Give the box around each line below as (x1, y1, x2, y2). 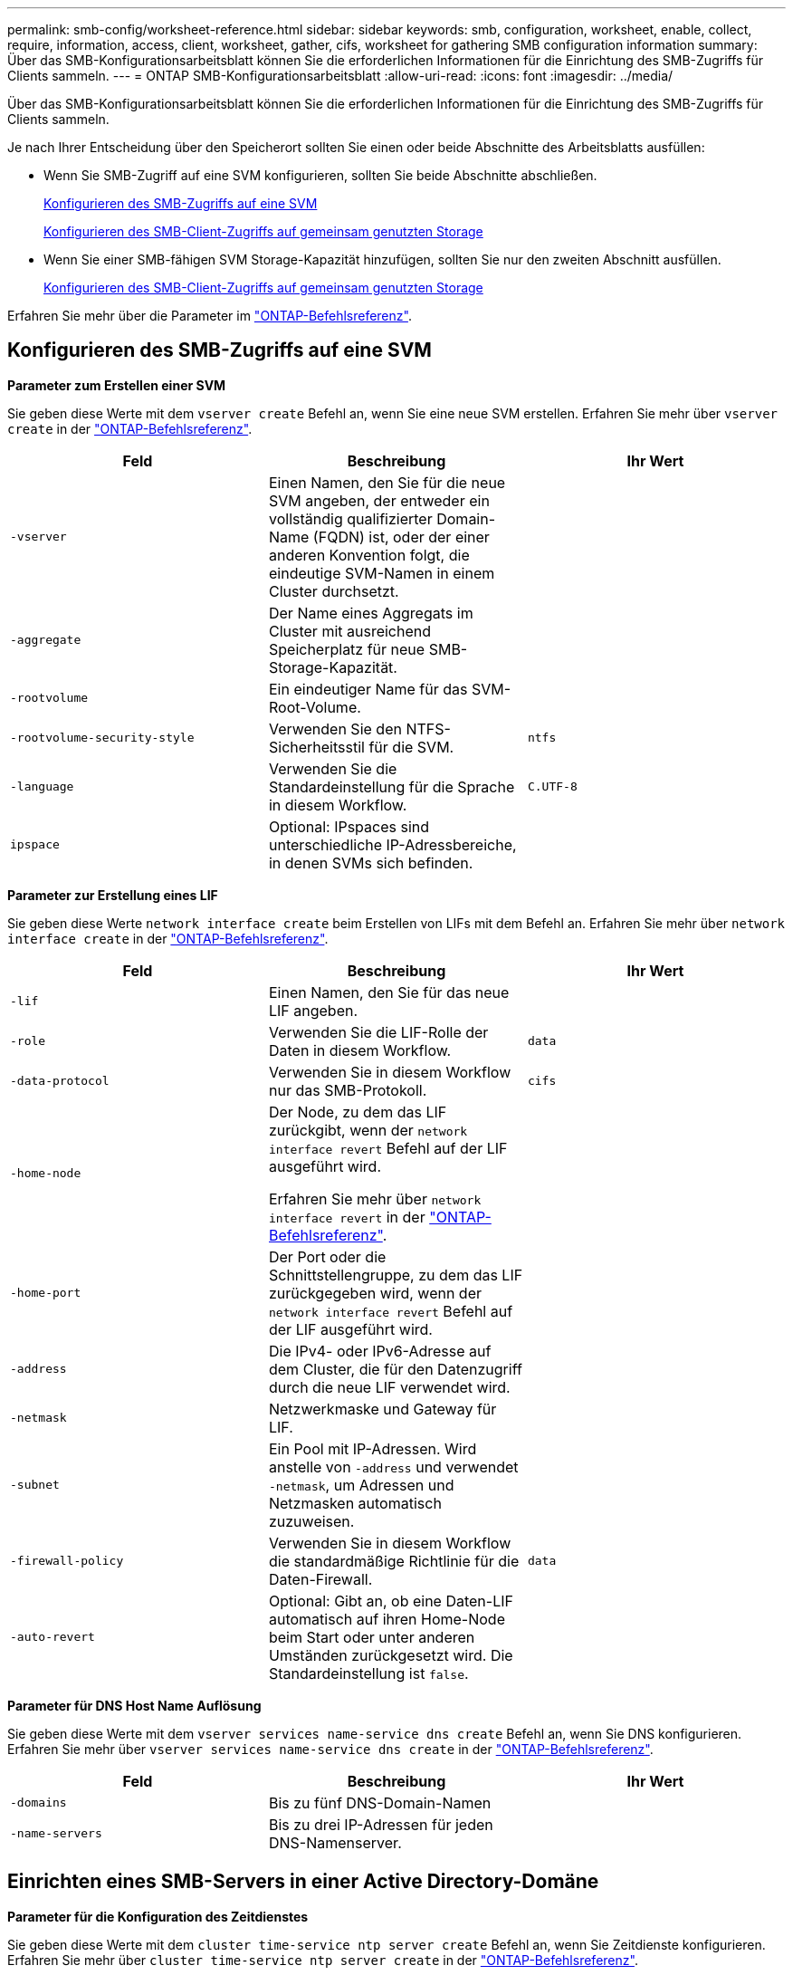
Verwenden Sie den (268, 719, 402, 738)
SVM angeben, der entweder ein (268, 491, 490, 510)
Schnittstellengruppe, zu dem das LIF (268, 1265, 523, 1284)
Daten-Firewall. (268, 1569, 373, 1588)
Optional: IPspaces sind (268, 817, 430, 836)
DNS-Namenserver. (268, 1833, 402, 1852)
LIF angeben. (268, 1001, 358, 1020)
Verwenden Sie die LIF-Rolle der (268, 1022, 489, 1041)
